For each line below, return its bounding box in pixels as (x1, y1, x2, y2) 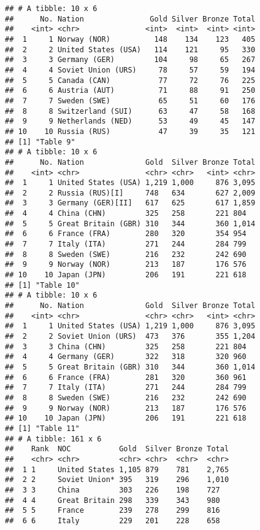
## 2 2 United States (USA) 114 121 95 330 (5, 45, 256, 54)
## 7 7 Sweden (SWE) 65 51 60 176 (5, 96, 256, 105)
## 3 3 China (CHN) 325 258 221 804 (5, 342, 247, 351)
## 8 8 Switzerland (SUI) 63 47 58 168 (5, 106, 256, 116)
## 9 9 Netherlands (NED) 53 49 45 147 (5, 117, 256, 126)
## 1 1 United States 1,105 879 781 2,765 (5, 465, 229, 474)
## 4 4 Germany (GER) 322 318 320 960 (5, 352, 247, 362)
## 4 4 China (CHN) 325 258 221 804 (5, 209, 247, 218)
